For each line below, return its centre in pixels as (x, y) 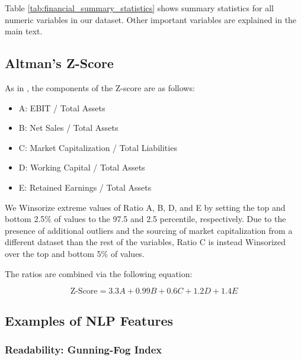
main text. (24, 31)
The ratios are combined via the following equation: (99, 273)
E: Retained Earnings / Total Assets (85, 187)
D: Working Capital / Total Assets (82, 167)
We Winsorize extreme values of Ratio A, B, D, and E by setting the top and (145, 207)
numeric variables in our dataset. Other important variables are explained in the (151, 19)
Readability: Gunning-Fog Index (84, 349)
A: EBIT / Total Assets (62, 107)
